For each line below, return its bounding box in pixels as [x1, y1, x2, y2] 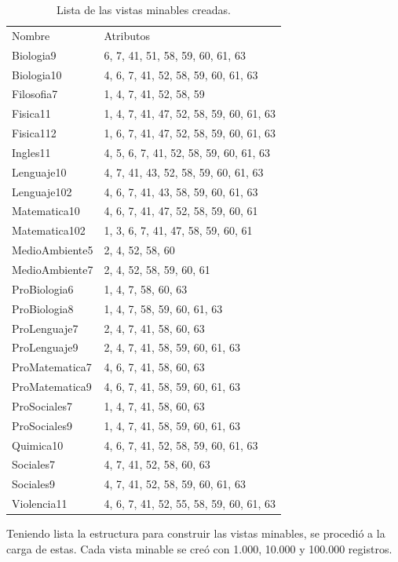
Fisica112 [12, 125, 57, 141]
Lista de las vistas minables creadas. [57, 2, 231, 17]
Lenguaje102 [12, 183, 72, 199]
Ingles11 [12, 144, 51, 160]
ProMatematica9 [12, 378, 92, 395]
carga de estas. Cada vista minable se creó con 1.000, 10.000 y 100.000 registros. [6, 540, 393, 557]
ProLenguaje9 [12, 339, 79, 356]
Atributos [104, 27, 150, 43]
